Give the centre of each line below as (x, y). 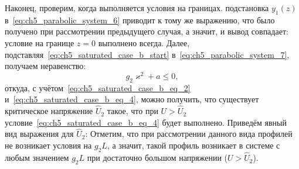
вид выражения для (39, 134)
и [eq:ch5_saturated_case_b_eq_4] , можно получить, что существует (132, 99)
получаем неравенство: (45, 66)
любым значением (37, 158)
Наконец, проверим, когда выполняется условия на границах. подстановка (137, 8)
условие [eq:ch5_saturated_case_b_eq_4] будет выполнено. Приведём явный (146, 122)
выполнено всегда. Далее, (144, 42)
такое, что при (132, 111)
